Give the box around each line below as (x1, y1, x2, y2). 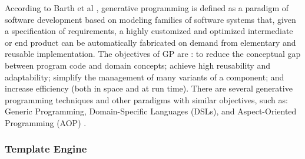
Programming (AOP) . (5, 116, 87, 128)
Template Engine (5, 141, 87, 156)
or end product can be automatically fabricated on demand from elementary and (5, 36, 296, 48)
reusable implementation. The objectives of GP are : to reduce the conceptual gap (5, 48, 301, 60)
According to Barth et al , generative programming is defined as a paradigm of (5, 2, 289, 13)
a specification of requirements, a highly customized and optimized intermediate (5, 25, 293, 37)
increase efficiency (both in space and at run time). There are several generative (5, 82, 293, 94)
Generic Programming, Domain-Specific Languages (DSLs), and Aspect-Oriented (5, 105, 297, 117)
